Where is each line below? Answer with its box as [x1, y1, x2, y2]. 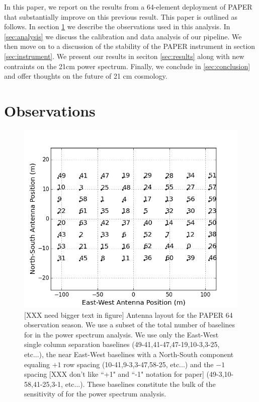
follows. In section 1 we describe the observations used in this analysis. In [4, 21, 230, 32]
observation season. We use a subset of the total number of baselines [24, 319, 235, 330]
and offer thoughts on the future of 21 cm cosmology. [4, 71, 167, 81]
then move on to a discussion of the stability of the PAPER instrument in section [4, 41, 255, 51]
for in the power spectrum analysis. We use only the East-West [24, 329, 219, 339]
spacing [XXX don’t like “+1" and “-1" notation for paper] [24, 369, 204, 379]
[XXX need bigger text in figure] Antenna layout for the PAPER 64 [24, 309, 233, 320]
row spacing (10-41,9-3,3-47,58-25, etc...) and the [63, 359, 214, 369]
